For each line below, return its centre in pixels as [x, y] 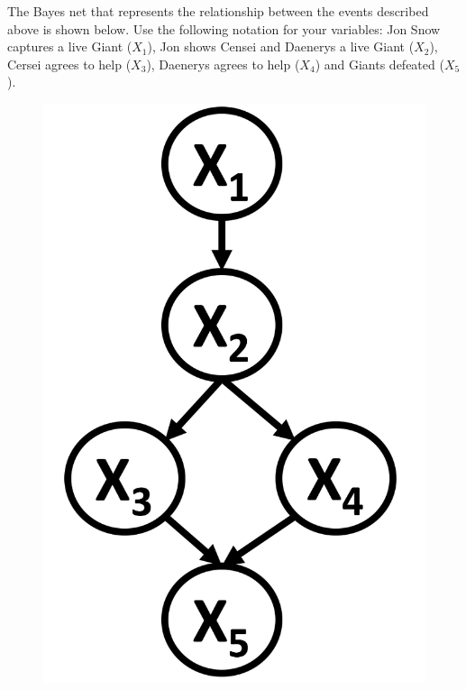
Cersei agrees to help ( [69, 64]
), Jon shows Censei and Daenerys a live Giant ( [281, 46]
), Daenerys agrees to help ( [223, 64]
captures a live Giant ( [70, 46]
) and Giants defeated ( [379, 64]
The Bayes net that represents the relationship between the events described [218, 11]
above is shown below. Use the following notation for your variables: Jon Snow [224, 28]
